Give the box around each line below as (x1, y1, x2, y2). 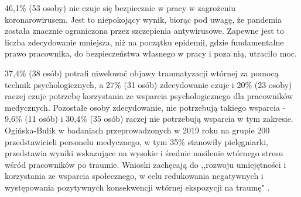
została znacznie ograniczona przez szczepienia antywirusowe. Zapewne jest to (5, 24, 284, 37)
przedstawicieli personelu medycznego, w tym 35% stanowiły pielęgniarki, (5, 135, 268, 147)
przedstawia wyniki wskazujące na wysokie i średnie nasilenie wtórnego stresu (5, 147, 283, 159)
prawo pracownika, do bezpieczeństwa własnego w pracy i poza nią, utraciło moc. (5, 47, 297, 59)
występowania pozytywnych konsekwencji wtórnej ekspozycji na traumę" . (5, 181, 270, 193)
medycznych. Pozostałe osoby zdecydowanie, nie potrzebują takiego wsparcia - (5, 101, 286, 113)
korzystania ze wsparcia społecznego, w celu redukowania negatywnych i (5, 170, 264, 182)
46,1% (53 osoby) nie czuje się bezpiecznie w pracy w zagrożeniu (5, 2, 236, 13)
